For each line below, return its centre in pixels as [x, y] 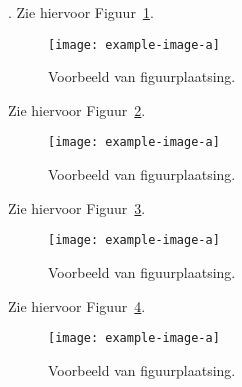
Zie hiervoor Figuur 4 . [77, 305]
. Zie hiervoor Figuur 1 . [81, 12]
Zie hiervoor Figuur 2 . [77, 109]
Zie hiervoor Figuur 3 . [77, 207]
